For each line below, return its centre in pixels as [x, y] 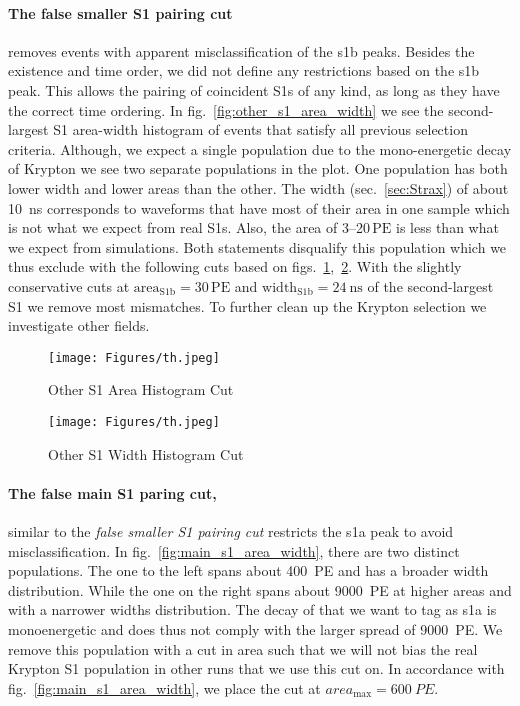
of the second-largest [430, 285]
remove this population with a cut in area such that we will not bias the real [243, 648]
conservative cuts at [69, 285]
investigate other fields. [79, 325]
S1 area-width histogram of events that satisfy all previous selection [260, 129]
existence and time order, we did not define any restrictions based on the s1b [244, 70]
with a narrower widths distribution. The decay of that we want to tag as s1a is [252, 609]
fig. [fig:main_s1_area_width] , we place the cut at [164, 687]
